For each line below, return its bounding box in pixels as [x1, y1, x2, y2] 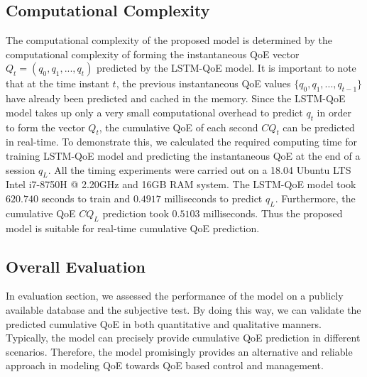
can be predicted [283, 119, 355, 134]
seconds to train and [41, 190, 131, 205]
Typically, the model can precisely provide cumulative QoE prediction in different [6, 330, 361, 345]
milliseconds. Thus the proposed [203, 205, 343, 220]
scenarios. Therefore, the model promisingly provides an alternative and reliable [6, 344, 353, 359]
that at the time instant [6, 76, 109, 91]
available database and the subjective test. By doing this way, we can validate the [6, 302, 361, 317]
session [6, 162, 35, 177]
